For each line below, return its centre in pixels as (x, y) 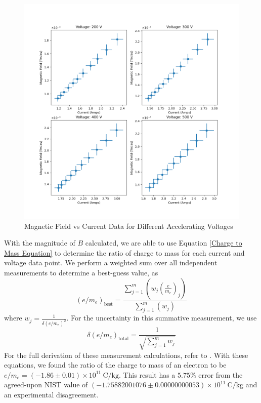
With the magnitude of (40, 243)
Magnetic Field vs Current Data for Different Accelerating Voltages (129, 226)
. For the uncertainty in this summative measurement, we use (162, 318)
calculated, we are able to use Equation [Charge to (164, 243)
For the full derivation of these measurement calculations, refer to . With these (126, 355)
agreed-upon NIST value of (46, 385)
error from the (221, 374)
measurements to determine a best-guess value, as (81, 272)
